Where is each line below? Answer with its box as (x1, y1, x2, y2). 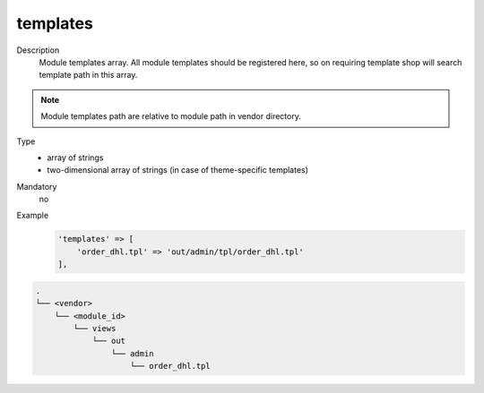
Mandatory (16, 181, 57, 192)
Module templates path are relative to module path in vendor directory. (40, 111, 302, 122)
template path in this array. (39, 70, 138, 81)
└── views (73, 323, 117, 333)
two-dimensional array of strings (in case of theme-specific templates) (47, 165, 309, 175)
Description (16, 45, 60, 56)
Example (16, 210, 49, 221)
